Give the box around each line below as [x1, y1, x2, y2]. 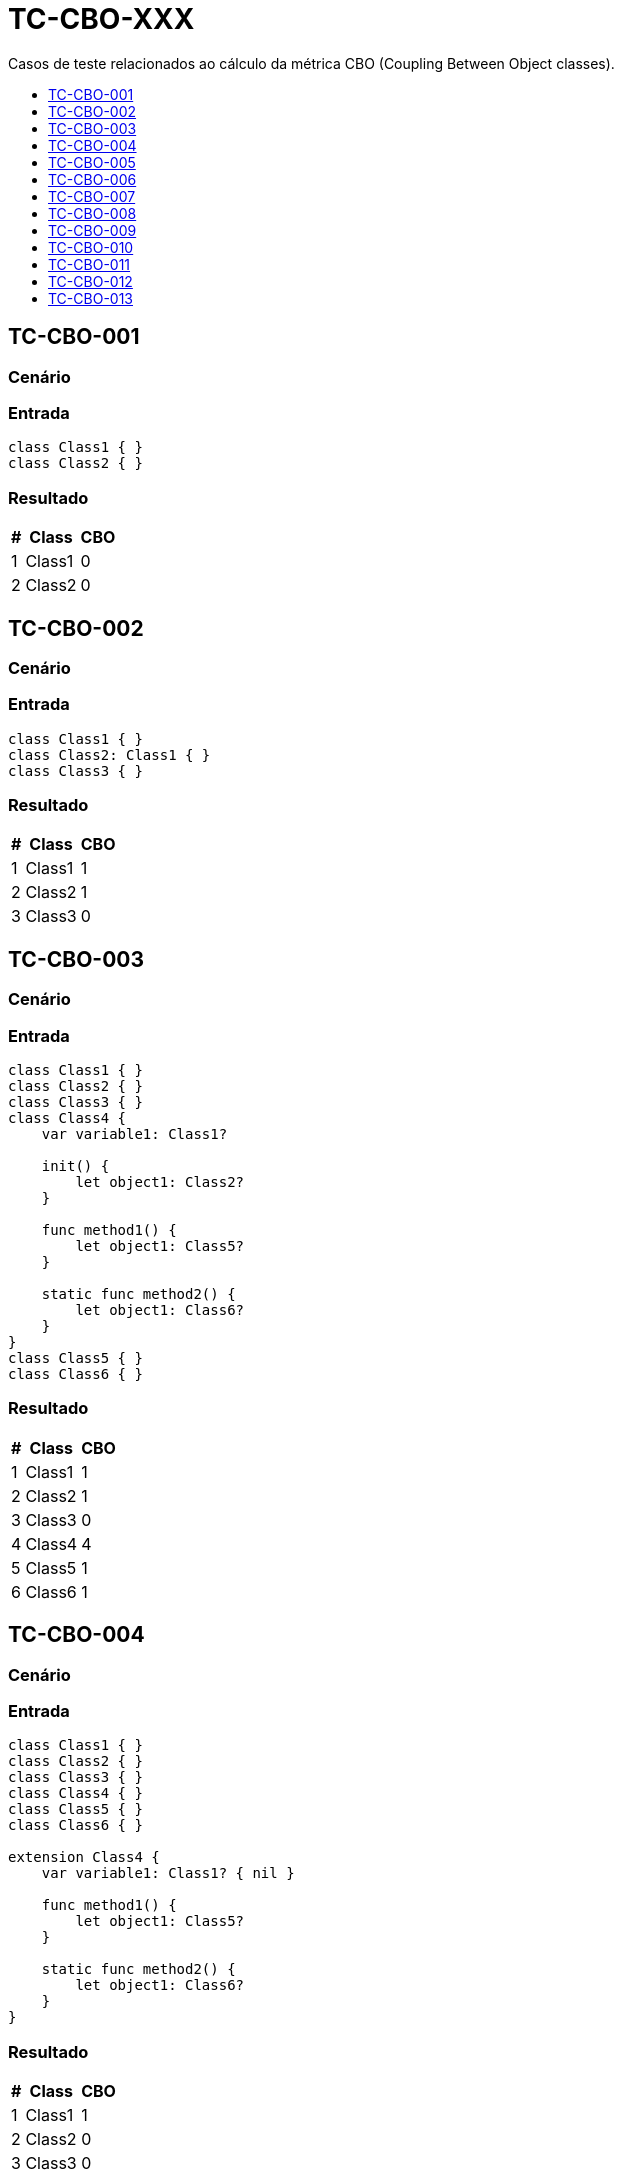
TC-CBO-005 [48, 153, 136, 171]
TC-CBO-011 [48, 255, 131, 273]
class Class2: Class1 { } [8, 746, 211, 763]
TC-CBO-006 [48, 170, 137, 188]
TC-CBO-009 [48, 221, 137, 239]
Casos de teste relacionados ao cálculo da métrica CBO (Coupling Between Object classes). [8, 54, 615, 72]
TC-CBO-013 [48, 289, 133, 307]
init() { [41, 1158, 110, 1175]
